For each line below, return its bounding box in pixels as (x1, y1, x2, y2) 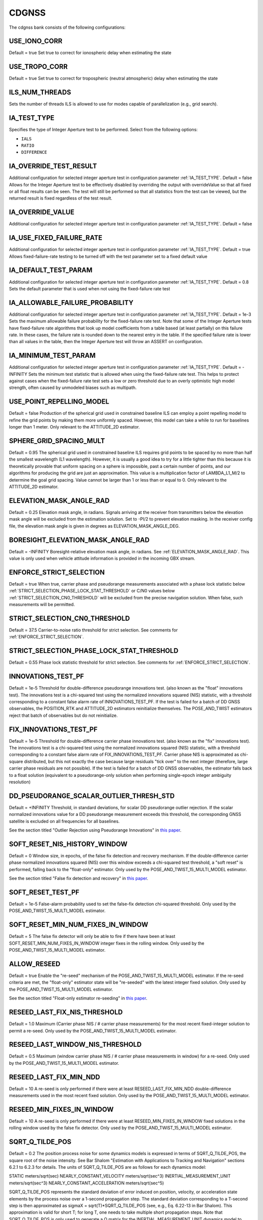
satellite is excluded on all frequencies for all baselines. (9, 818, 120, 824)
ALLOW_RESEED (9, 959, 60, 968)
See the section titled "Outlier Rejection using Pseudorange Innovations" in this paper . (9, 827, 182, 833)
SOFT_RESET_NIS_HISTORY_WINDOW (9, 840, 128, 848)
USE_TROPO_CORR (9, 62, 68, 71)
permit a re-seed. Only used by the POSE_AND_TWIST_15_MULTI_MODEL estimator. (9, 1028, 177, 1034)
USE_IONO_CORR (9, 37, 63, 45)
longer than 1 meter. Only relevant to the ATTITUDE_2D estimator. (9, 424, 140, 430)
